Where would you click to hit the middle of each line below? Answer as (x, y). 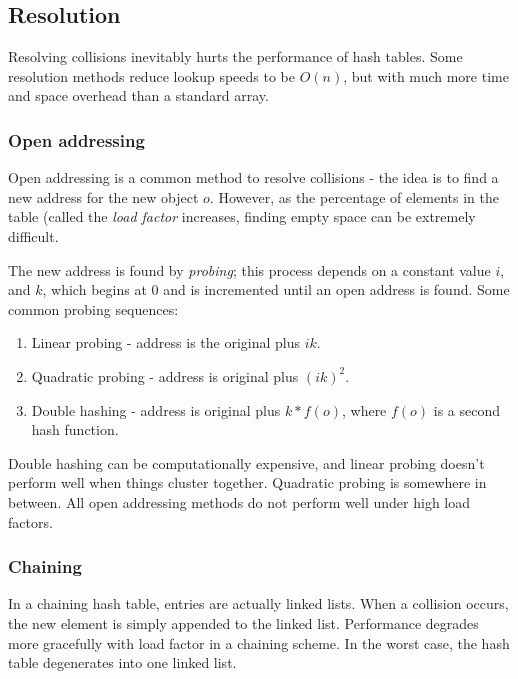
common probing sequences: (93, 308)
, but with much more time (426, 75)
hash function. (75, 429)
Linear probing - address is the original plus (166, 342)
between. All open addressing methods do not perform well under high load (239, 501)
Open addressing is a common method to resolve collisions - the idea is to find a (253, 177)
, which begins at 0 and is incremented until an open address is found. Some (276, 289)
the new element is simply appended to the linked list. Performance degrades (243, 622)
